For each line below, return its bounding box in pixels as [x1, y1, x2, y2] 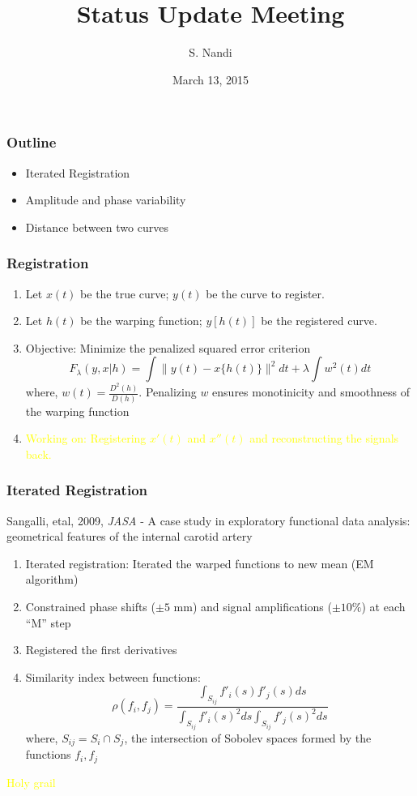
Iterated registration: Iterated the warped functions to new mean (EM [25, 554, 374, 571]
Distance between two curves [25, 218, 168, 235]
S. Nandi [189, 44, 232, 61]
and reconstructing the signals [249, 430, 399, 447]
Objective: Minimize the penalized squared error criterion [25, 339, 311, 356]
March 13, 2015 [172, 71, 249, 88]
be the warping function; [80, 312, 202, 329]
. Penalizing [138, 383, 197, 400]
